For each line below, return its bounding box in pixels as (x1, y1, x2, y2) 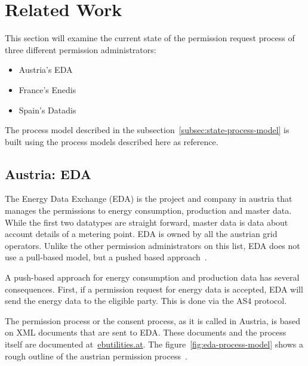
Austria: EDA (5, 164, 92, 183)
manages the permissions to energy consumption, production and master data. (5, 204, 292, 217)
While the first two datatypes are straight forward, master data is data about (5, 216, 288, 228)
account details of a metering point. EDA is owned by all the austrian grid (5, 227, 278, 240)
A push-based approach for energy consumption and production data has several (5, 271, 300, 284)
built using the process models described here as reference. (5, 135, 218, 147)
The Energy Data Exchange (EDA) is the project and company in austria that (5, 192, 292, 205)
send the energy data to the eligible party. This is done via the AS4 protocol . (5, 294, 287, 307)
